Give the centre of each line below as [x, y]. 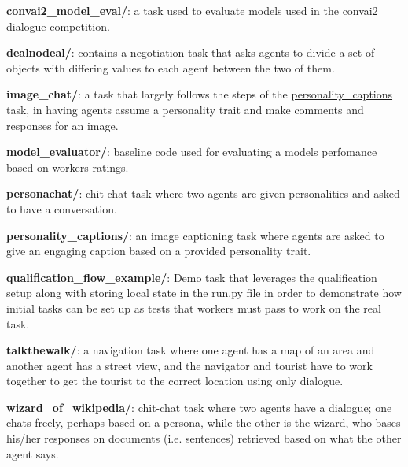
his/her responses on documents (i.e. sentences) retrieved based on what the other [204, 438]
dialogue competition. [58, 26]
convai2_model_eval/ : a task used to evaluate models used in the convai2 [192, 10]
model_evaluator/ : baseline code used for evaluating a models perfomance [192, 152]
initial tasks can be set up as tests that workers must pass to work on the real [194, 308]
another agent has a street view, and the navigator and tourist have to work [189, 365]
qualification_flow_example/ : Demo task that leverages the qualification [192, 277]
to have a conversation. [62, 208]
